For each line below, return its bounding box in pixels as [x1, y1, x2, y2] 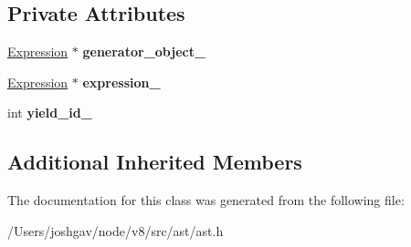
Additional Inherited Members [7, 148, 302, 176]
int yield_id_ [7, 103, 92, 122]
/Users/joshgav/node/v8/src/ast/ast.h [7, 221, 224, 240]
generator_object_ [82, 42, 206, 61]
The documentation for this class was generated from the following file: [7, 190, 405, 210]
